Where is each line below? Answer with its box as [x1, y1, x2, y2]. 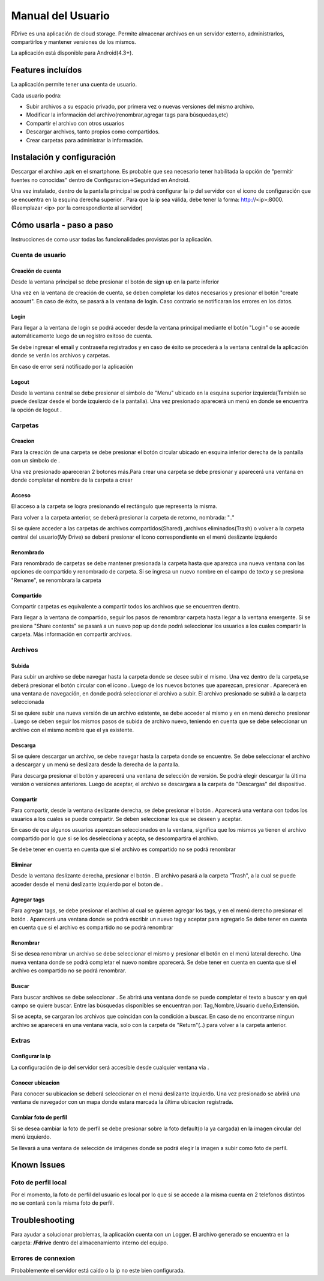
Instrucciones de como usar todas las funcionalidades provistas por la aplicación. [11, 235, 213, 243]
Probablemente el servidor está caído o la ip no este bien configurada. [11, 1267, 185, 1274]
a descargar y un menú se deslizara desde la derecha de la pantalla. [11, 761, 180, 768]
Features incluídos [11, 65, 82, 75]
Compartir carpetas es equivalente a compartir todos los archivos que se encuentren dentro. [11, 603, 241, 610]
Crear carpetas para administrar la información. [26, 136, 144, 144]
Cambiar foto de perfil [11, 1114, 67, 1121]
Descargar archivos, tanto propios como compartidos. [26, 128, 160, 135]
